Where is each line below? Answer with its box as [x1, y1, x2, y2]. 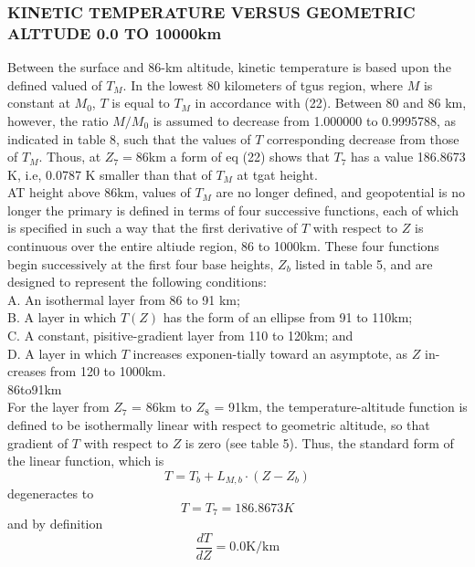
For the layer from [7, 397, 110, 416]
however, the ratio [7, 110, 109, 130]
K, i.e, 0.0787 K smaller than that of [7, 164, 212, 184]
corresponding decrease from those [267, 129, 459, 148]
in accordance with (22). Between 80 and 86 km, [195, 93, 467, 112]
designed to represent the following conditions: [7, 272, 267, 291]
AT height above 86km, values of [7, 183, 191, 202]
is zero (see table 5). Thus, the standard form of [185, 433, 454, 452]
